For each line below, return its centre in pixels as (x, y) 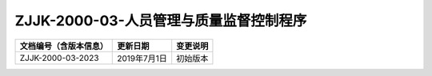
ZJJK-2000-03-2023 (59, 58)
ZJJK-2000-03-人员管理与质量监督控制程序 (161, 21)
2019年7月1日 (142, 58)
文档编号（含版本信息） (64, 46)
